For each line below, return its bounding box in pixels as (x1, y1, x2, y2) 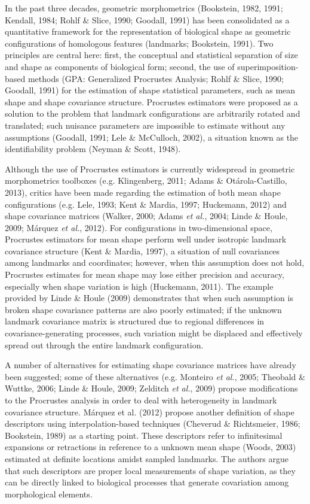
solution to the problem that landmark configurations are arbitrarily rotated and (5, 107, 300, 120)
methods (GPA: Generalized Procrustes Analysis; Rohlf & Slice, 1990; (27, 72, 284, 84)
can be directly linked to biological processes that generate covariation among (5, 476, 289, 488)
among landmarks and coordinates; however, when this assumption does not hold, (5, 256, 305, 269)
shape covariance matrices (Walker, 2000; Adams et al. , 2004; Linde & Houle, (5, 210, 288, 222)
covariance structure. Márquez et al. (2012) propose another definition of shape (5, 405, 294, 418)
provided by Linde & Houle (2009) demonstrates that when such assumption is (5, 292, 293, 304)
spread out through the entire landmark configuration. (5, 338, 204, 351)
